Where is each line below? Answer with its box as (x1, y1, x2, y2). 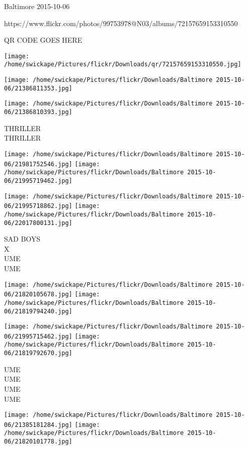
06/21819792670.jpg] (4, 350, 73, 357)
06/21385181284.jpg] (4, 421, 73, 428)
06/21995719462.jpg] (4, 177, 73, 184)
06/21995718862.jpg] (4, 202, 73, 210)
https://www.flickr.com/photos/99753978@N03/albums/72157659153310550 (4, 18, 238, 28)
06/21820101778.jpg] (4, 438, 73, 445)
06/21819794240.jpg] (4, 307, 73, 315)
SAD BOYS (4, 234, 41, 244)
